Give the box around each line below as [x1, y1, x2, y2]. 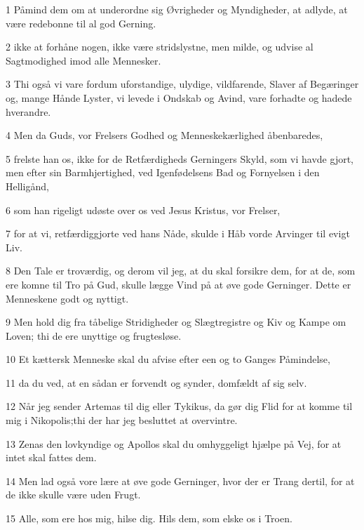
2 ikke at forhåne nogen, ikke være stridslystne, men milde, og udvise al [6, 39, 314, 54]
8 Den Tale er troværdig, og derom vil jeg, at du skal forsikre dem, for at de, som [6, 263, 356, 278]
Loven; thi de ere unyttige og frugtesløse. [6, 328, 182, 343]
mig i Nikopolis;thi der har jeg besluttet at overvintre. [6, 413, 238, 428]
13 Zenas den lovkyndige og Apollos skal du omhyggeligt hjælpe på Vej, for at [6, 436, 342, 451]
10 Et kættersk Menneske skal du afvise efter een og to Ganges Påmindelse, [6, 352, 330, 366]
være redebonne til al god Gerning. [6, 15, 156, 30]
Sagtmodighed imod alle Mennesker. [6, 53, 161, 67]
